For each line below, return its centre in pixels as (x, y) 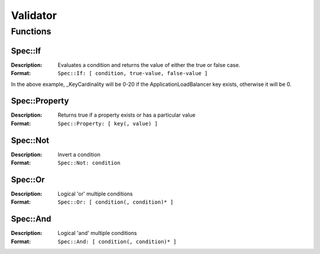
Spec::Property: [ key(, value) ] (108, 123)
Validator (34, 15)
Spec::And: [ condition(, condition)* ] (117, 242)
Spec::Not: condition (89, 163)
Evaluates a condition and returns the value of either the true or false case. (149, 65)
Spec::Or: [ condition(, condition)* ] (116, 202)
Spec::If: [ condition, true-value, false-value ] (133, 73)
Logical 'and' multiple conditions (97, 233)
